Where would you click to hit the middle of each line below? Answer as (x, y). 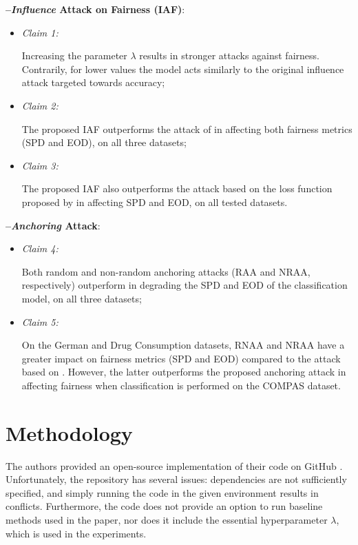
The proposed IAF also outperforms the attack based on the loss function (177, 188)
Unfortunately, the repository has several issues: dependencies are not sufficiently (176, 479)
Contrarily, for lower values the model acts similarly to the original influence (183, 69)
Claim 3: (40, 165)
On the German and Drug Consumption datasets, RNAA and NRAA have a (183, 345)
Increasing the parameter (74, 55)
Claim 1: (40, 32)
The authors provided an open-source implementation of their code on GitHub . (174, 465)
